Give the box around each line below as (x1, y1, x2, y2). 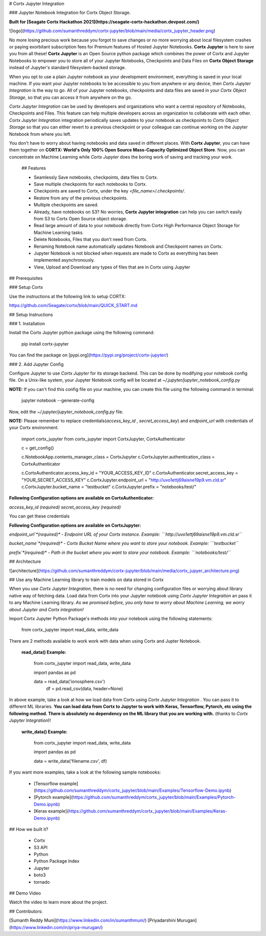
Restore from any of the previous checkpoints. (33, 195, 128, 201)
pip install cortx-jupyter (21, 341, 69, 347)
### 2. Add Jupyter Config (9, 361, 64, 367)
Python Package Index (33, 858, 80, 864)
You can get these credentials (9, 513, 70, 519)
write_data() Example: (21, 729, 67, 735)
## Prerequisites (9, 275, 43, 281)
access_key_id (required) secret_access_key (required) (9, 504, 121, 510)
